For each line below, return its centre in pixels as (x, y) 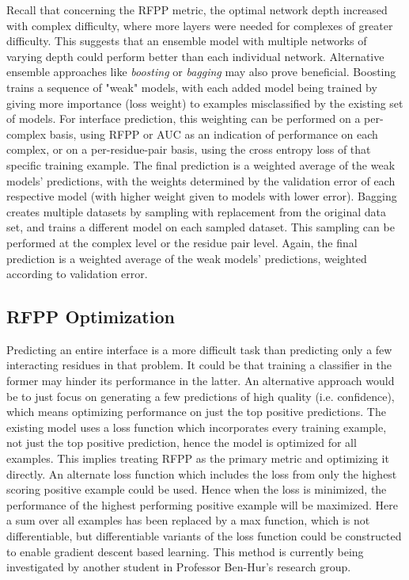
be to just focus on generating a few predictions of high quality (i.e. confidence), (201, 396)
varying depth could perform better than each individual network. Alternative (195, 56)
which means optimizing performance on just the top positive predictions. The (196, 412)
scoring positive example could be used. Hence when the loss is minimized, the (197, 489)
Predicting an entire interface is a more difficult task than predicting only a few (199, 349)
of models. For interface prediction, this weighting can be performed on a (184, 118)
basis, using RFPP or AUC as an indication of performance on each (214, 134)
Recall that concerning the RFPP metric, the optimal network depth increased (197, 10)
